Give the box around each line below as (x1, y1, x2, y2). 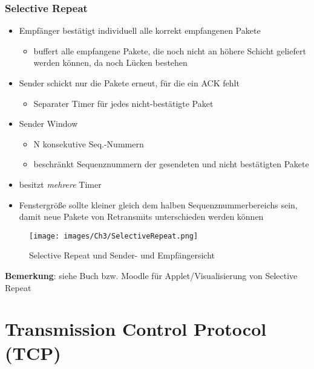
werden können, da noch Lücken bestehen (33, 56, 188, 69)
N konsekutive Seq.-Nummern (33, 137, 144, 150)
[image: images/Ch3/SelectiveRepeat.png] (29, 231, 198, 240)
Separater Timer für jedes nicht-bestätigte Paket (33, 97, 214, 109)
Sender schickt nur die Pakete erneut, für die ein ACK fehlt (19, 77, 240, 89)
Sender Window (19, 117, 78, 130)
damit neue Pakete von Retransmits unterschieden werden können (19, 210, 264, 223)
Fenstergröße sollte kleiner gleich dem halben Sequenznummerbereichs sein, (19, 198, 298, 211)
